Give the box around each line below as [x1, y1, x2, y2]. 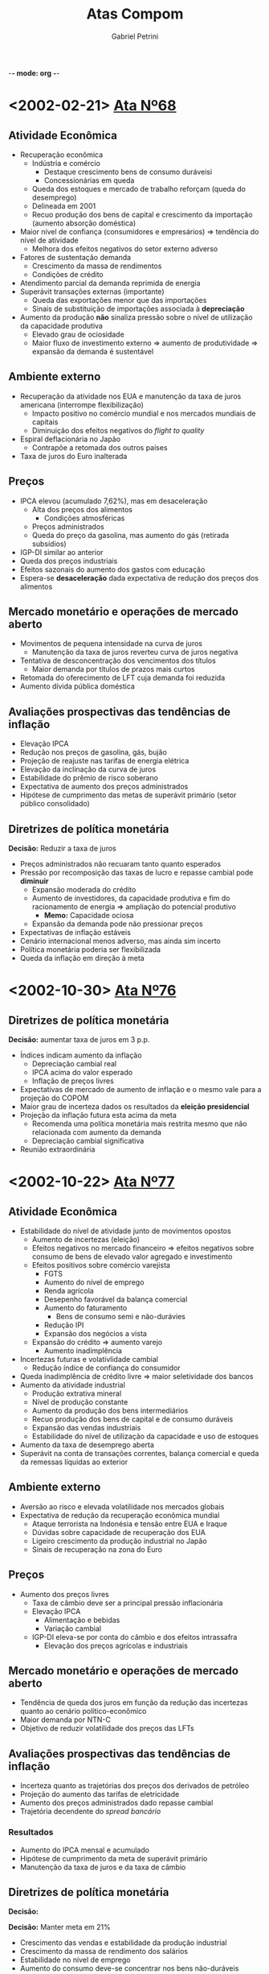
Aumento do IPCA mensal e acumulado [19, 1845, 150, 1855]
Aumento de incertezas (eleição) [31, 1235, 141, 1244]
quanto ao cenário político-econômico [19, 1707, 147, 1716]
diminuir [19, 876, 49, 886]
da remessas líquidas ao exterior [19, 1457, 128, 1467]
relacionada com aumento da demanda [31, 1128, 162, 1136]
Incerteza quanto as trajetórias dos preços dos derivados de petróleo [19, 1781, 250, 1790]
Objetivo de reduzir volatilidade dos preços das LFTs [19, 1724, 194, 1733]
